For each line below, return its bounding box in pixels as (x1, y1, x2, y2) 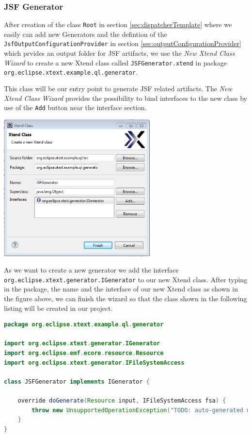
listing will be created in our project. (4, 303, 113, 313)
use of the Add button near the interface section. (4, 102, 147, 113)
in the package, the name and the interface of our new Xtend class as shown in (4, 284, 238, 294)
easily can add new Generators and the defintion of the (4, 29, 167, 39)
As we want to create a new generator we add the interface (4, 265, 179, 275)
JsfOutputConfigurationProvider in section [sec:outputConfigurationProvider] (4, 38, 241, 48)
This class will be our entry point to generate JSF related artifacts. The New (4, 83, 232, 94)
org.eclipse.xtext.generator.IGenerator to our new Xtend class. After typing (4, 274, 248, 284)
